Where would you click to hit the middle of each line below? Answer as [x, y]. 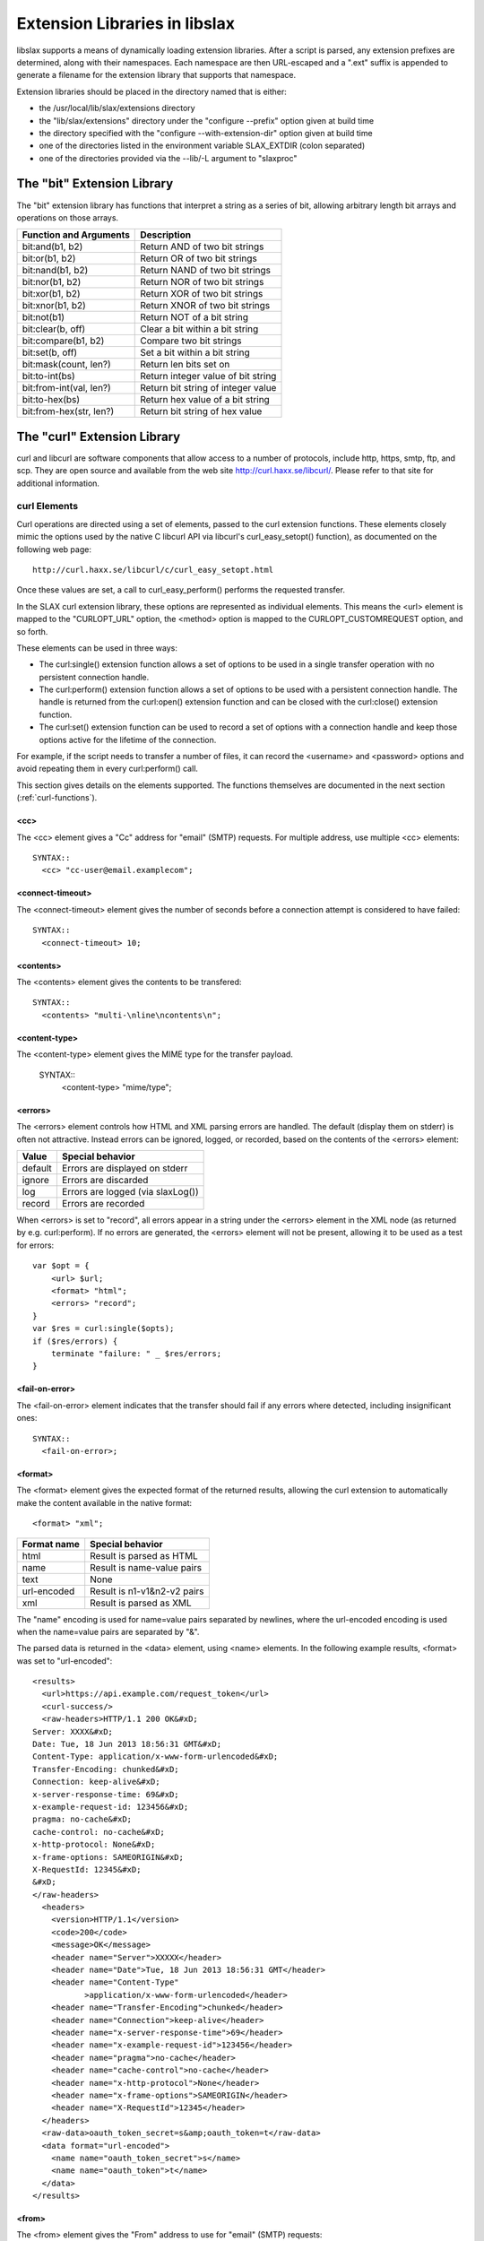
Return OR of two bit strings [199, 258]
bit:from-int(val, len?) [66, 388]
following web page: [54, 549]
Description [166, 235]
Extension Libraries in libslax [125, 23]
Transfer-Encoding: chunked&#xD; [106, 1769]
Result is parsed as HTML [144, 1555]
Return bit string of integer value [208, 388]
